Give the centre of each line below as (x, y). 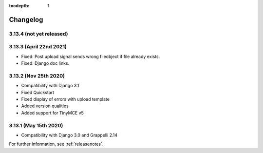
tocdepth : (19, 6)
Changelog (26, 19)
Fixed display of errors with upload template (65, 99)
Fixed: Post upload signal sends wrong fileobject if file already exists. (91, 57)
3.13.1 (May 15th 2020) (36, 125)
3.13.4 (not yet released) (38, 34)
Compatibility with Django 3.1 (50, 86)
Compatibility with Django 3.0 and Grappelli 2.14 (69, 135)
